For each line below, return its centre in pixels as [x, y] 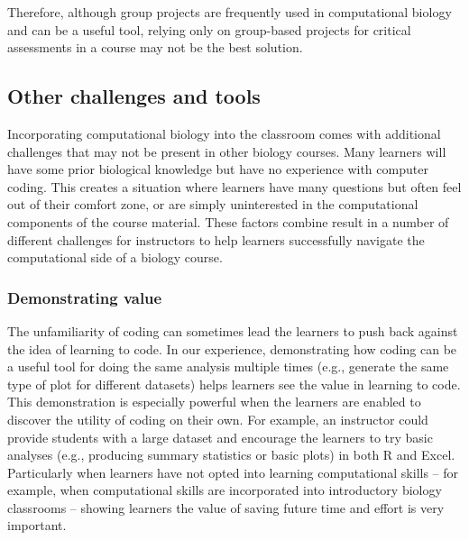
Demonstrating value [85, 297]
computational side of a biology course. [115, 257]
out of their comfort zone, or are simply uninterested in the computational [213, 204]
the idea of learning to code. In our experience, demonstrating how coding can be [232, 348]
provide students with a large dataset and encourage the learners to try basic [220, 437]
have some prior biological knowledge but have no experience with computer [218, 169]
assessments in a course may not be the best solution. [155, 47]
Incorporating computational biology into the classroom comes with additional [224, 133]
